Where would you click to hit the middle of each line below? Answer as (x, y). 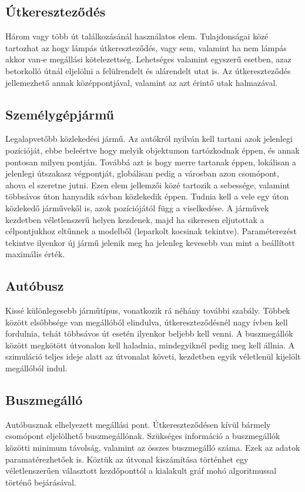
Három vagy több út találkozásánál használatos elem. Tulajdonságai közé (137, 36)
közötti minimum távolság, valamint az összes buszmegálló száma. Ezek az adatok (153, 448)
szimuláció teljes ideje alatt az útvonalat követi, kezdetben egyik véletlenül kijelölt (153, 356)
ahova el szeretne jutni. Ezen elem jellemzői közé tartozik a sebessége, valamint (148, 184)
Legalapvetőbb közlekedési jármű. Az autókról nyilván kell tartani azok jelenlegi (149, 139)
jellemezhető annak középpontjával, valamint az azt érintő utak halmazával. (142, 82)
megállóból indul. (36, 368)
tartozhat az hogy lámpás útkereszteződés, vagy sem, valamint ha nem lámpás (146, 47)
